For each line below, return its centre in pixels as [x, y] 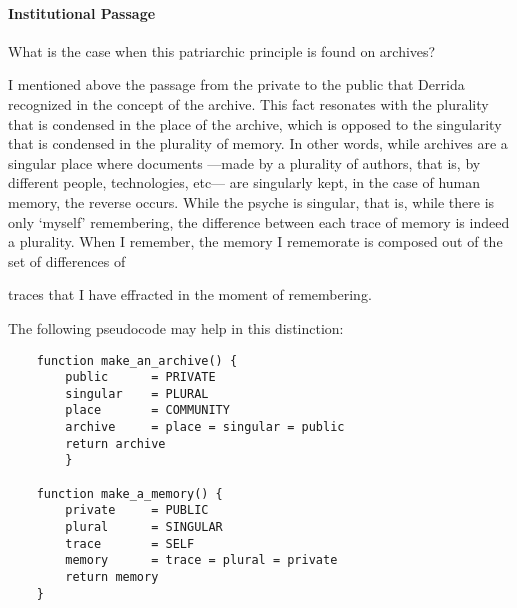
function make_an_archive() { [137, 360]
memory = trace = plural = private [201, 560]
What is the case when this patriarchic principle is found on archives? [222, 50]
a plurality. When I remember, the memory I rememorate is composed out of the [255, 241]
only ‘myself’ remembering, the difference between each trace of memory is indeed [259, 221]
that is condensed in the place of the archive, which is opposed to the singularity [255, 123]
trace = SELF [130, 543]
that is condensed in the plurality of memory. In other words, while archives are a [258, 143]
